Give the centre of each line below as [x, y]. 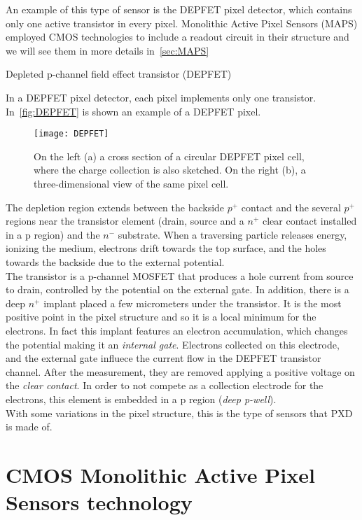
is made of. [29, 427]
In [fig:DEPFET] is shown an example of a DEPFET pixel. [133, 111]
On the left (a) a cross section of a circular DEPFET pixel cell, [169, 156]
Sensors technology [99, 502]
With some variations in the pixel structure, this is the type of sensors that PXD [179, 413]
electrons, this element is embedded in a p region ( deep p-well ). [141, 399]
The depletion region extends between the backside [115, 207]
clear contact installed [309, 221]
